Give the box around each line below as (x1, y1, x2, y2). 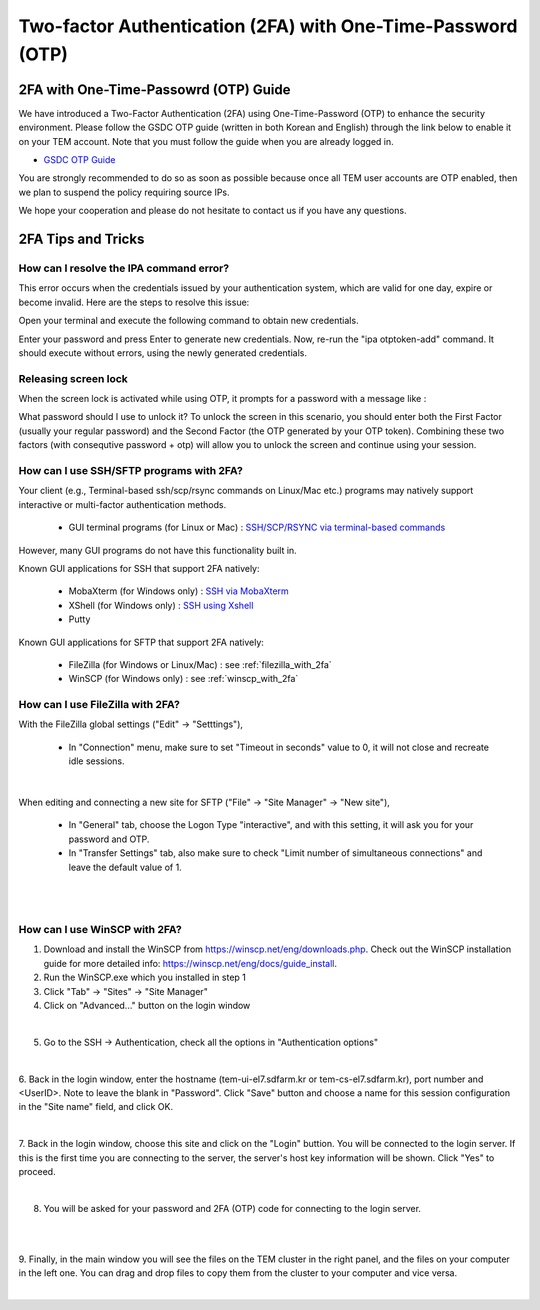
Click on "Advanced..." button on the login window (43, 1000, 251, 1012)
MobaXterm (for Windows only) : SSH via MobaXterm (68, 585, 289, 597)
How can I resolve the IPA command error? (18, 261, 230, 275)
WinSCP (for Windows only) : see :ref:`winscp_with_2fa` (68, 673, 299, 685)
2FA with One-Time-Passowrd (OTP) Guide (18, 81, 291, 98)
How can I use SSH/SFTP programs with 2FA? (18, 464, 244, 477)
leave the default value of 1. (68, 861, 182, 873)
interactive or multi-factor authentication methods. (18, 498, 227, 510)
